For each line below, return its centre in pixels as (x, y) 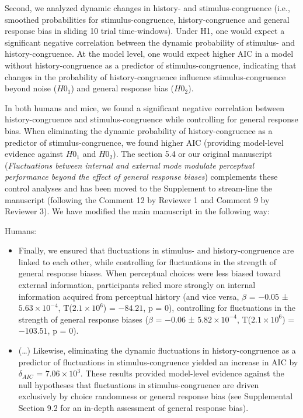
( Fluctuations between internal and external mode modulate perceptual (130, 165)
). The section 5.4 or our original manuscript (193, 154)
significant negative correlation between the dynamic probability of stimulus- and (150, 42)
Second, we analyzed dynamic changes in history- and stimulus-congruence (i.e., (147, 8)
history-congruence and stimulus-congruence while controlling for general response (151, 119)
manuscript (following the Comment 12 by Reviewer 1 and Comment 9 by (137, 199)
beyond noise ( (31, 88)
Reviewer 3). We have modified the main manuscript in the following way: (137, 211)
